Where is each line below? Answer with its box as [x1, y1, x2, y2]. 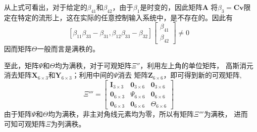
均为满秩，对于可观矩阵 [55, 60, 132, 70]
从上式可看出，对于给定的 [4, 2, 87, 12]
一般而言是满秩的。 [37, 44, 100, 54]
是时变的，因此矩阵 [140, 2, 203, 12]
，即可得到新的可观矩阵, [163, 70, 242, 80]
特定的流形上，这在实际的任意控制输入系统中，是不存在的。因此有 [17, 12, 233, 22]
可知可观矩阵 [4, 118, 46, 129]
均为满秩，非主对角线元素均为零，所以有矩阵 [48, 109, 194, 119]
